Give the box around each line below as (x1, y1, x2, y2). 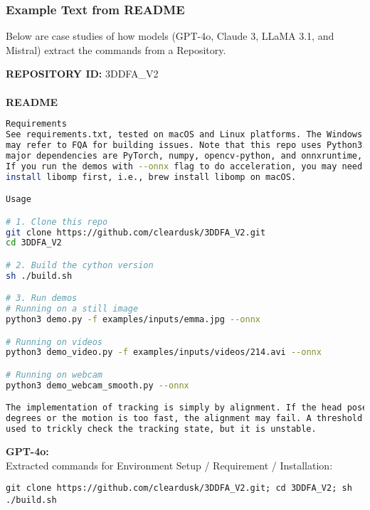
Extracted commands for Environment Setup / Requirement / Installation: (6, 457, 333, 472)
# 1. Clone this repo (6, 216, 108, 227)
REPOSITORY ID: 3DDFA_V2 (6, 66, 159, 81)
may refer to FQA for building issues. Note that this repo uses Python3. (6, 139, 368, 150)
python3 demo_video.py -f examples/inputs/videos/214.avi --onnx (6, 347, 322, 358)
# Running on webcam (6, 370, 103, 380)
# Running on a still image (6, 304, 139, 314)
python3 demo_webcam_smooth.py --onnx (6, 380, 189, 391)
